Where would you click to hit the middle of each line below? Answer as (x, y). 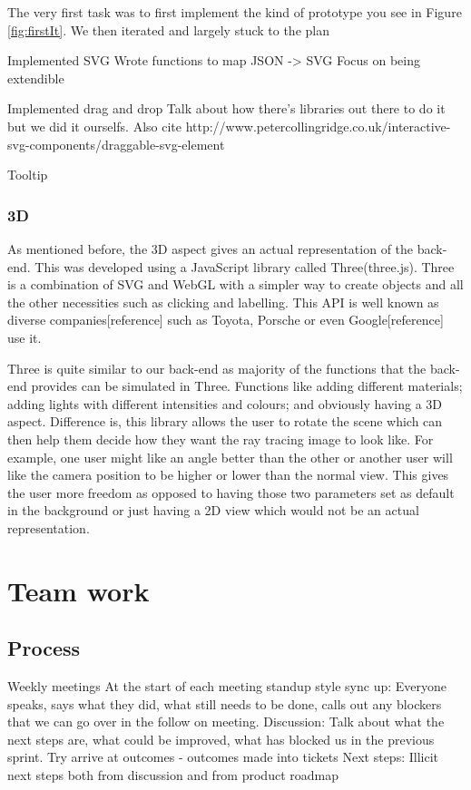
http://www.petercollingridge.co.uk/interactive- (318, 126)
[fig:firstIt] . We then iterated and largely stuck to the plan (168, 29)
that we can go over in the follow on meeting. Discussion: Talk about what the (226, 722)
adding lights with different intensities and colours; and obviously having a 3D (225, 403)
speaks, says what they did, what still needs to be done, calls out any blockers (225, 703)
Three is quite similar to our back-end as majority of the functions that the (217, 368)
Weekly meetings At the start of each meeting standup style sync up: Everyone (227, 686)
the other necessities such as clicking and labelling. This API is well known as (223, 302)
